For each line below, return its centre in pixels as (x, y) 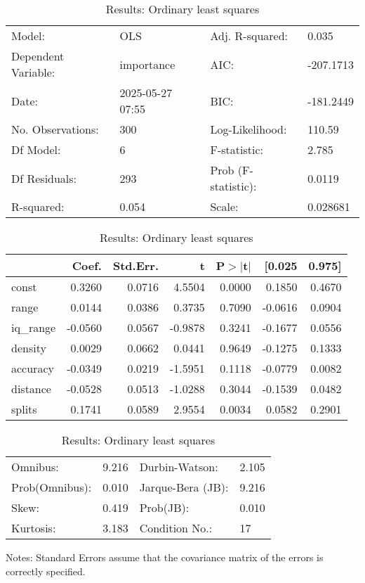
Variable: (33, 72)
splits (24, 409)
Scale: (224, 206)
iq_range (34, 327)
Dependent (38, 56)
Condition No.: (176, 528)
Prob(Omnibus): (52, 487)
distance (31, 389)
